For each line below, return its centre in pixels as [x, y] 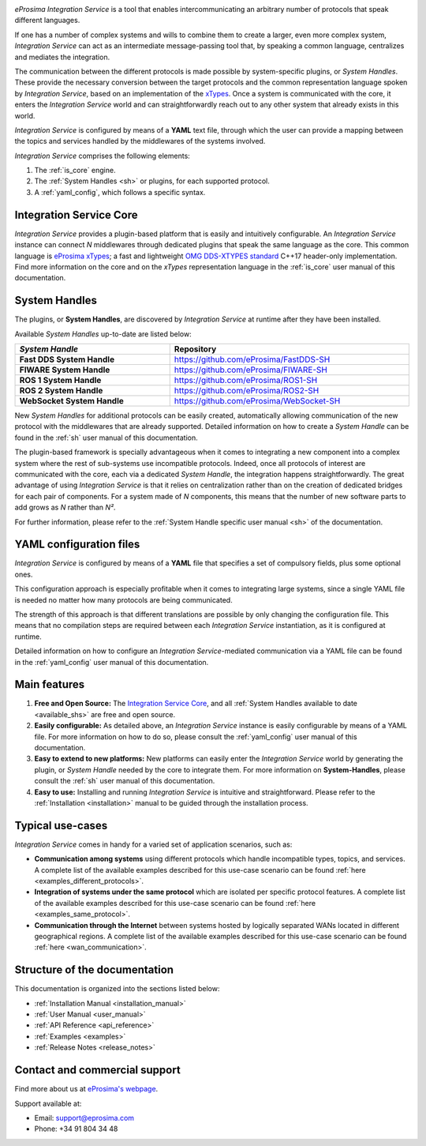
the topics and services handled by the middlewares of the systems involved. [140, 141]
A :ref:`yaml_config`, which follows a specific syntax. [120, 192]
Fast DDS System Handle [67, 359]
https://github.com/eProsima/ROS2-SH [247, 391]
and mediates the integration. [62, 57]
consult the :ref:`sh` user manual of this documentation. [125, 781]
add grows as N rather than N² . [65, 507]
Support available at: [48, 1103]
